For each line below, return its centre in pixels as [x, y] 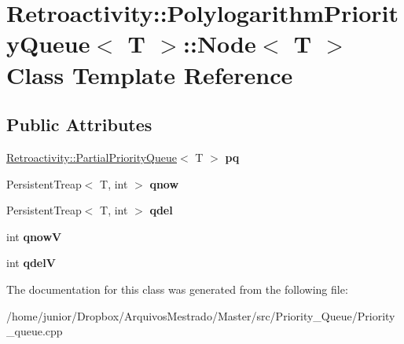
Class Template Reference [150, 74]
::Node [220, 44]
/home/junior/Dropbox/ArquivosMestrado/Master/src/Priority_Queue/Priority [201, 315]
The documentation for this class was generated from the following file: [177, 289]
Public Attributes [79, 124]
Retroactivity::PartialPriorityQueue [92, 157]
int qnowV [34, 236]
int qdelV [31, 263]
